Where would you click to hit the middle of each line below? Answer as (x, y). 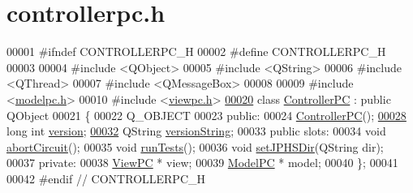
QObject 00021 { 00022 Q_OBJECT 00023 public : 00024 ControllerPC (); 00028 (206, 115)
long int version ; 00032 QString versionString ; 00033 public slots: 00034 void (196, 131)
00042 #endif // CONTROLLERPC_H (106, 178)
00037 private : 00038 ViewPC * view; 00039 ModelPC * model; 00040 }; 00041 (202, 163)
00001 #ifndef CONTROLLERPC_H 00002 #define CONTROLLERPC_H (196, 51)
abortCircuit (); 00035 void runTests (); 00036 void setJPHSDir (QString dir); (195, 146)
